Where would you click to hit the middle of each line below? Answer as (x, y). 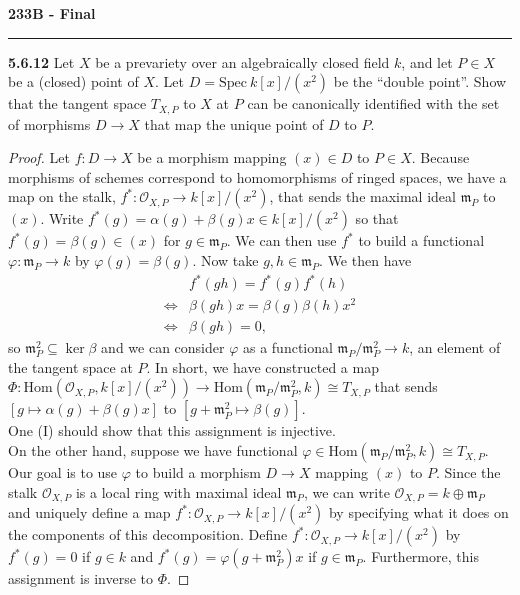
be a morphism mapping (212, 157)
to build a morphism (198, 472)
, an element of (455, 347)
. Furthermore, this (420, 556)
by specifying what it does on (418, 512)
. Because (440, 157)
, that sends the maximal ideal (362, 196)
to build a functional (421, 240)
